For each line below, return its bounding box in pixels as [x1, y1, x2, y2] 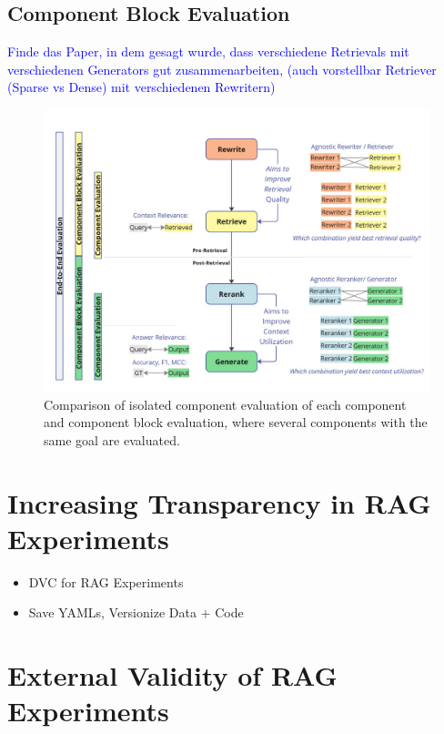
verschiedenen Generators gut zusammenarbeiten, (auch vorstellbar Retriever [7, 59, 437, 78]
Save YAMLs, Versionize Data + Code [28, 603, 244, 622]
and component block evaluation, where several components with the [44, 413, 428, 432]
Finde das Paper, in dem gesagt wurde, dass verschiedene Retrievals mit [7, 42, 409, 61]
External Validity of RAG [7, 657, 338, 694]
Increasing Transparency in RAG [7, 484, 431, 521]
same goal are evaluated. [44, 430, 180, 449]
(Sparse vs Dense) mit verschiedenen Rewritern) [7, 77, 276, 97]
